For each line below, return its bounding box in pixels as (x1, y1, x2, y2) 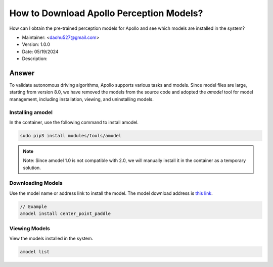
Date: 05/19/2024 (22, 48, 59, 55)
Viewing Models (9, 225, 50, 232)
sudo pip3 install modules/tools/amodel (20, 133, 121, 138)
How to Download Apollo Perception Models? (9, 8, 203, 19)
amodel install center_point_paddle (20, 211, 111, 217)
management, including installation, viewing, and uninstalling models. (9, 96, 154, 102)
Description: (22, 56, 48, 62)
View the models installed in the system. (9, 235, 94, 241)
